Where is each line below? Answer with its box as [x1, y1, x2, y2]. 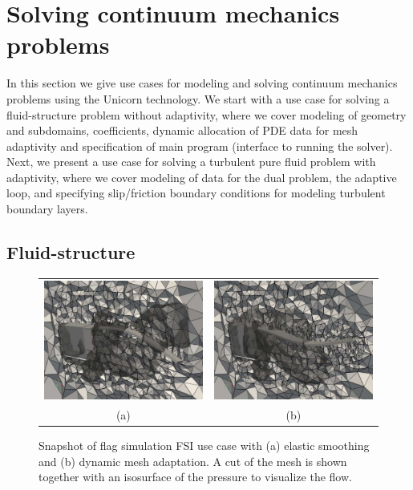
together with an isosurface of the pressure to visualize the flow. [38, 468, 352, 485]
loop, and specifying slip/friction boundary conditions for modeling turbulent [6, 184, 386, 201]
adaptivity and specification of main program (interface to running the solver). [6, 137, 393, 154]
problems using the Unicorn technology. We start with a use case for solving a [6, 90, 390, 107]
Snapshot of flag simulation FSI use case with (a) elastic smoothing [38, 437, 370, 454]
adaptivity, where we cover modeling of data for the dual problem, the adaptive [6, 168, 397, 185]
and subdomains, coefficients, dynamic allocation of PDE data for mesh [6, 122, 358, 139]
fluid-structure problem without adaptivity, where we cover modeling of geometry [6, 106, 407, 123]
